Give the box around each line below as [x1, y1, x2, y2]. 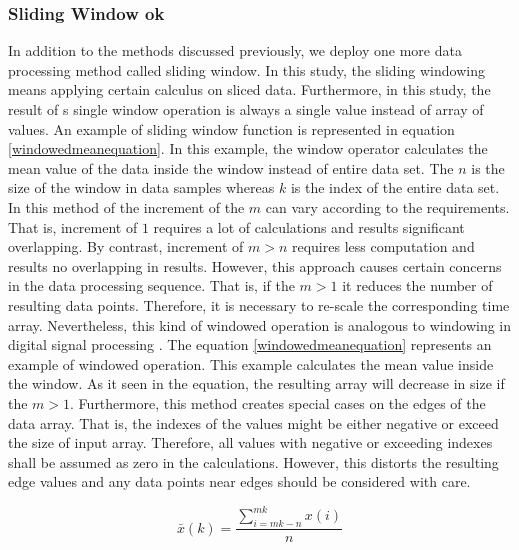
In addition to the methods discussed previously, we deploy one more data [8, 40, 462, 61]
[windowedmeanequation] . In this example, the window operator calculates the [8, 138, 488, 159]
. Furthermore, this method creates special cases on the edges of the [70, 392, 486, 413]
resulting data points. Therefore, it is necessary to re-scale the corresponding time [8, 294, 510, 315]
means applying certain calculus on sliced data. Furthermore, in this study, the [8, 79, 491, 100]
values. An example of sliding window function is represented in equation [8, 118, 455, 139]
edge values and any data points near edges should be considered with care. [8, 471, 471, 492]
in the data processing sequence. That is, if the [8, 275, 295, 296]
